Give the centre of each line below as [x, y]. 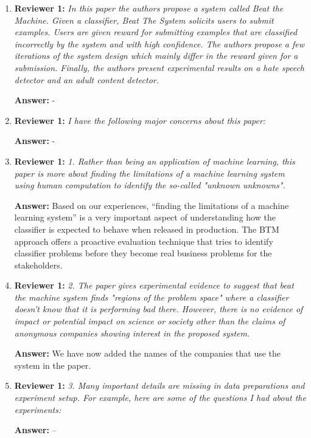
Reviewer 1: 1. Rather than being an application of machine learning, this [155, 161]
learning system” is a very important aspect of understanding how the [145, 217]
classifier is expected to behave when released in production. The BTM [147, 229]
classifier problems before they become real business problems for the [143, 253]
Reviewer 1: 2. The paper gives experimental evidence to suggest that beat [154, 285]
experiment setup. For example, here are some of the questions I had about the [160, 398]
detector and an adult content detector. [86, 79]
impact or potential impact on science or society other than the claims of [150, 321]
